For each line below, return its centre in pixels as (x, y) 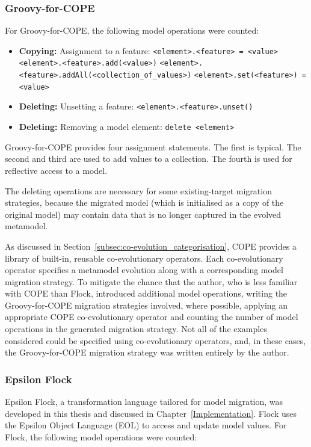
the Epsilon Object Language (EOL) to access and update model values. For (146, 425)
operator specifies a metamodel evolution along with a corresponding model (144, 270)
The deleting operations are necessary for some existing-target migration (138, 190)
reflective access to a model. (56, 170)
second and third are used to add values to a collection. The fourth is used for (149, 159)
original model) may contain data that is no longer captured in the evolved (143, 214)
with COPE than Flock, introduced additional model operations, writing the (146, 293)
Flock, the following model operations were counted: (101, 436)
